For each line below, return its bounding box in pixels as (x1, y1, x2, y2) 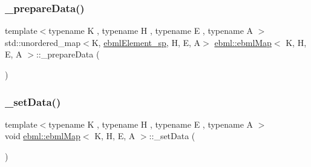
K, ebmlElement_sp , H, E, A (91, 36, 201, 48)
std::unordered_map (5, 36, 81, 48)
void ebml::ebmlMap (5, 129, 80, 142)
